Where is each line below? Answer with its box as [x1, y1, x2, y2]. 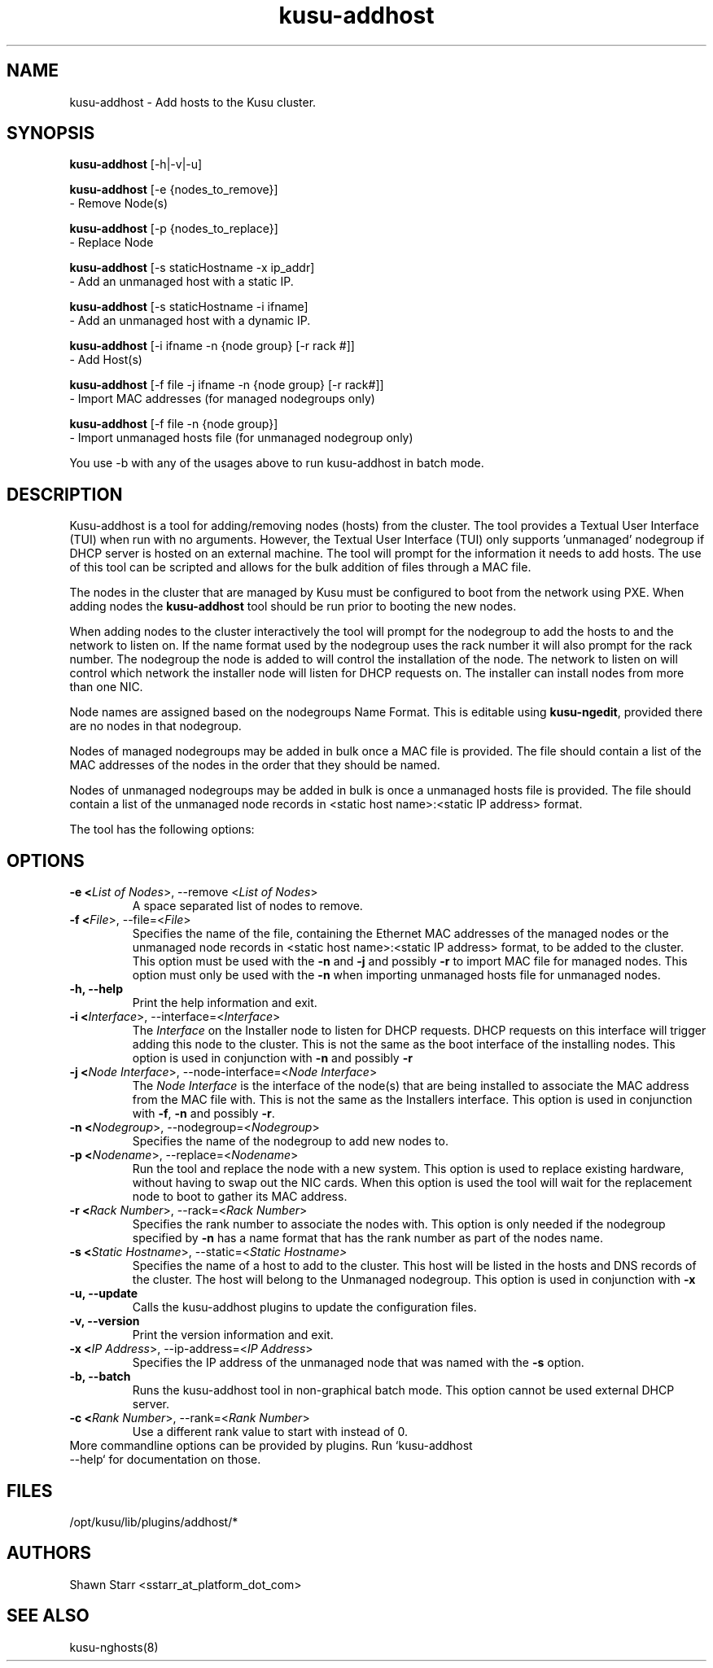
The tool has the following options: [69, 822, 255, 837]
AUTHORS [7, 1543, 92, 1564]
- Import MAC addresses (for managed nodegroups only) [69, 392, 375, 406]
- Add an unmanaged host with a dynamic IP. [69, 313, 311, 328]
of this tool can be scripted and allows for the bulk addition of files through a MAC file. [69, 560, 531, 575]
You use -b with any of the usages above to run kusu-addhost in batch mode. [69, 456, 484, 471]
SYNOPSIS [7, 123, 95, 144]
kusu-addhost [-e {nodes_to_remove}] [69, 182, 278, 197]
